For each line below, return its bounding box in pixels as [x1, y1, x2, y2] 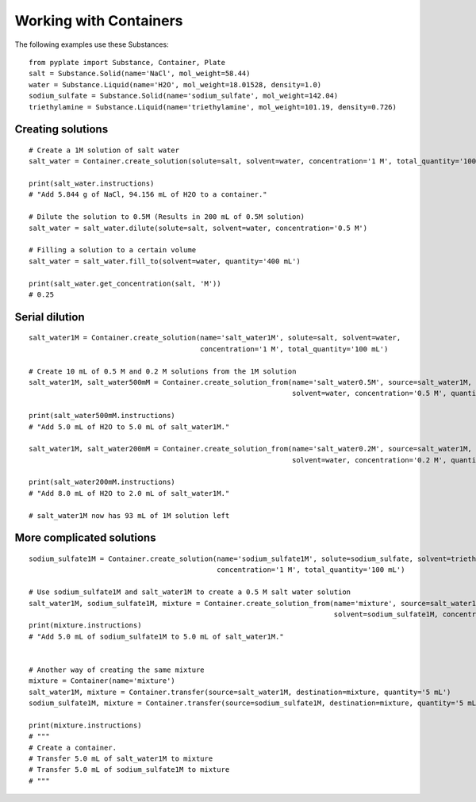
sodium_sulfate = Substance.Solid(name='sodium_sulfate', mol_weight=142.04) [29, 91, 339, 101]
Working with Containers [14, 12, 183, 29]
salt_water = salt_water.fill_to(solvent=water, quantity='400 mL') [29, 256, 301, 266]
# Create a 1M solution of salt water [29, 145, 180, 155]
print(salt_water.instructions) [29, 179, 155, 188]
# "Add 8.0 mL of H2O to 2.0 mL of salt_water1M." [29, 489, 230, 497]
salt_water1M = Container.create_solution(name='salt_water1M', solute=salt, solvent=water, [29, 333, 401, 343]
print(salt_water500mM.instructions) [29, 411, 176, 420]
